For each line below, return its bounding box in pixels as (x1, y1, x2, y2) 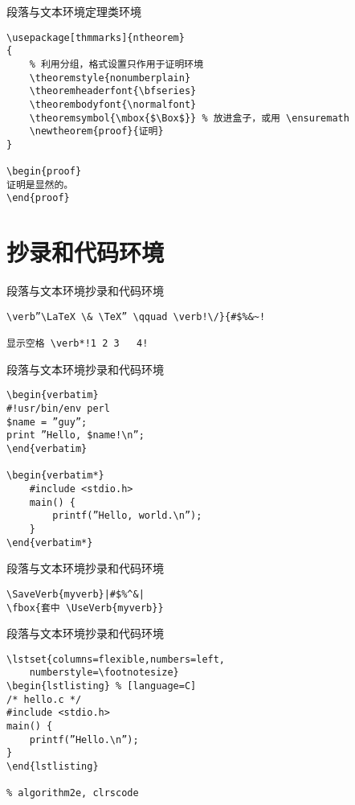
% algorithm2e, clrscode (6, 787, 139, 799)
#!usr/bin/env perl (6, 403, 110, 415)
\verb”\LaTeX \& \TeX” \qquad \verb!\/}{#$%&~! (6, 310, 266, 322)
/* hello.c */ (6, 693, 82, 705)
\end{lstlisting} (6, 761, 99, 773)
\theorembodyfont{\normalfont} (29, 98, 197, 110)
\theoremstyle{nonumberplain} (29, 72, 191, 84)
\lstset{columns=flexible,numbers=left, (6, 653, 226, 665)
